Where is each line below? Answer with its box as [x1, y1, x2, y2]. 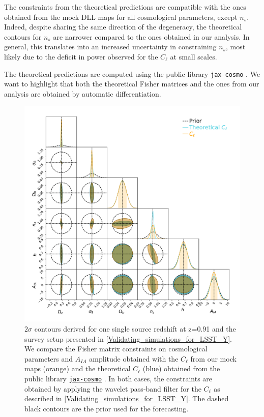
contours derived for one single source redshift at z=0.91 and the [34, 323, 236, 334]
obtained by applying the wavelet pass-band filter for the [24, 383, 201, 394]
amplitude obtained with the [89, 353, 179, 364]
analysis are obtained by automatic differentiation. [4, 88, 161, 99]
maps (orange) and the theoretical [24, 363, 131, 374]
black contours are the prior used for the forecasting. [24, 403, 189, 413]
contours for [4, 31, 42, 42]
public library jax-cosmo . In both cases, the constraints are [24, 373, 213, 383]
